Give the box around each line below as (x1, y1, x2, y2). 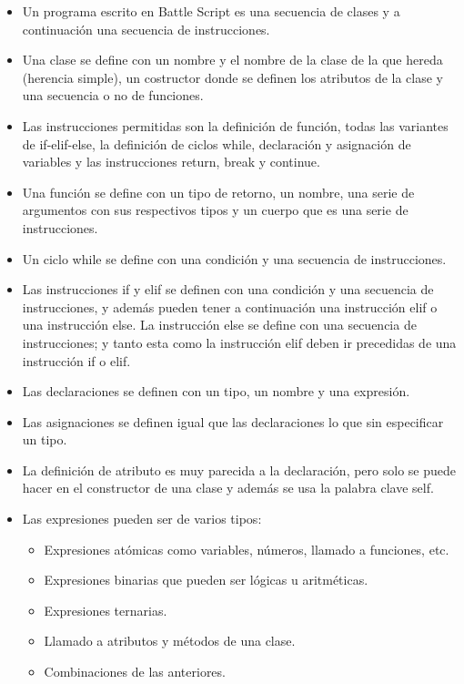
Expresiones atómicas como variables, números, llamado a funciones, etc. (44, 539, 449, 558)
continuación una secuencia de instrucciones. (22, 19, 270, 38)
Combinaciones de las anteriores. (44, 662, 226, 681)
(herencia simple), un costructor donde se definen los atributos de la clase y (22, 67, 444, 87)
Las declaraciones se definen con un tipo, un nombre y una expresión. (22, 382, 410, 401)
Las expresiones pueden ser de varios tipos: (22, 509, 262, 528)
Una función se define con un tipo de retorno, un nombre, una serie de (22, 182, 415, 201)
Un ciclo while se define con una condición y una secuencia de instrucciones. (22, 249, 447, 268)
